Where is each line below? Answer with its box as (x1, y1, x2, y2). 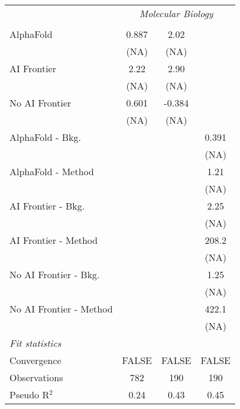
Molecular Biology (139, 7, 213, 20)
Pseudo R (9, 388, 50, 401)
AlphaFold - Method (9, 165, 94, 178)
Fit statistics (9, 336, 61, 350)
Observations (9, 371, 63, 384)
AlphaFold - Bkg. (9, 130, 81, 144)
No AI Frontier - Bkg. (9, 268, 100, 281)
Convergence (9, 353, 61, 367)
